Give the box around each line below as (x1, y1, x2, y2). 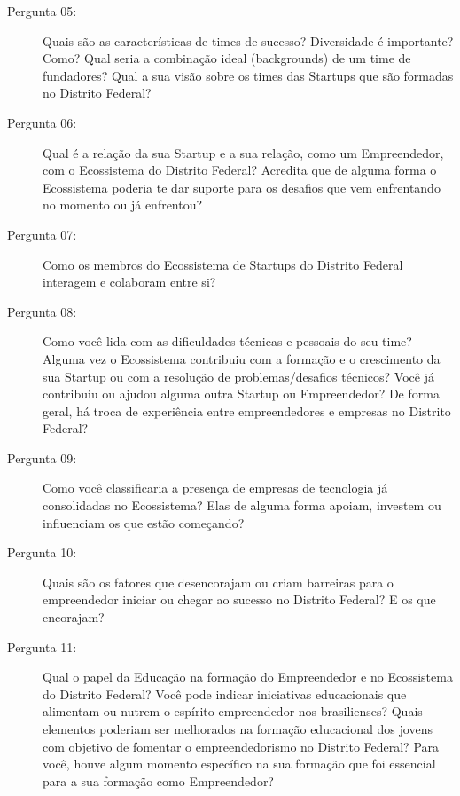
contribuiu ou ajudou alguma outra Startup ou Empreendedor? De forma (43, 384, 440, 403)
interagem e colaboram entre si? (43, 272, 216, 291)
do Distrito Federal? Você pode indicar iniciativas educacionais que (43, 684, 407, 703)
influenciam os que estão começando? (43, 513, 245, 532)
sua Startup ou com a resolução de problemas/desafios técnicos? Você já (43, 366, 434, 385)
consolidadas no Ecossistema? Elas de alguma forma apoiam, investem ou (43, 496, 441, 515)
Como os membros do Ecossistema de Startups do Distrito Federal (43, 255, 403, 273)
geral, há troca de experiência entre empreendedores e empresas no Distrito (43, 401, 451, 420)
